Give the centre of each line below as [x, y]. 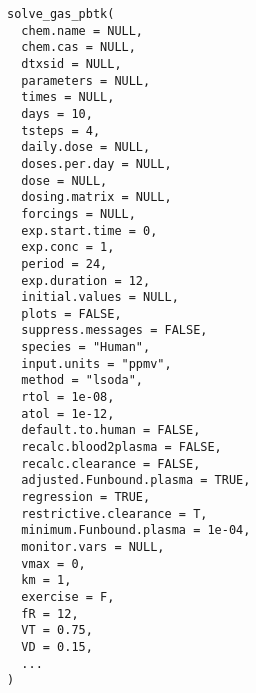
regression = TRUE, [86, 497]
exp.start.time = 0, [89, 230]
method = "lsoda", [82, 380]
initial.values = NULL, [100, 297]
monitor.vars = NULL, [93, 547]
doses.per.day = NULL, [96, 163]
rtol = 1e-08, [68, 397]
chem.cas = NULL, [78, 47]
